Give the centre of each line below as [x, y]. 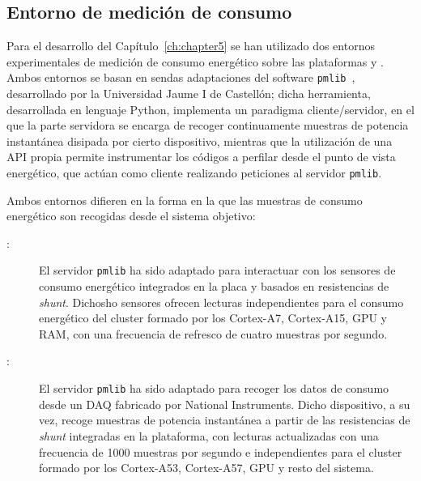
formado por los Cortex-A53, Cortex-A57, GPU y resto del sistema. [206, 468]
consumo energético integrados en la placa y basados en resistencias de [214, 286]
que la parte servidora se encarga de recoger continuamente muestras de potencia [208, 125]
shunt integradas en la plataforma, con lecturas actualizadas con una [209, 435]
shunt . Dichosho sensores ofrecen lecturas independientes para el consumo [221, 302]
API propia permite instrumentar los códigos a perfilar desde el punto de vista [201, 157]
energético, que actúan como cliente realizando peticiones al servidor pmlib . [194, 173]
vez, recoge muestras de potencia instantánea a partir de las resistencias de [225, 420]
